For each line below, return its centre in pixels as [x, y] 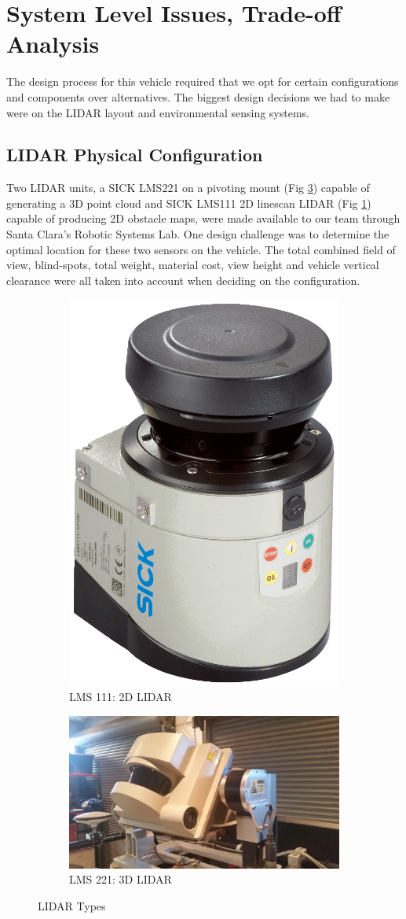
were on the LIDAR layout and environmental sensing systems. [158, 112]
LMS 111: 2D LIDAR [121, 697]
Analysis [53, 44]
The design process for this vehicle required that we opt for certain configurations [203, 81]
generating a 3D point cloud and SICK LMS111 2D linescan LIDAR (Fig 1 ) [189, 203]
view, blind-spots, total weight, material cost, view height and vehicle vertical [193, 265]
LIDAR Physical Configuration [135, 155]
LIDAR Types [72, 905]
